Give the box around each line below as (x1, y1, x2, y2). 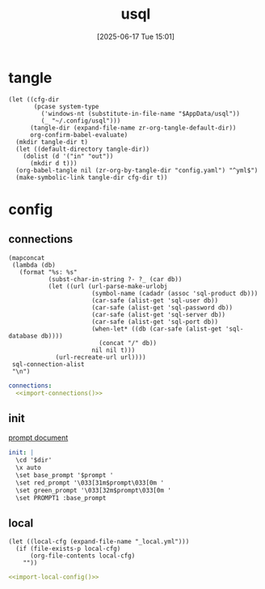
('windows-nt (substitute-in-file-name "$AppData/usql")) (40, 109, 241, 117)
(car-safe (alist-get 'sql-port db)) (91, 318, 219, 326)
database (8, 331, 38, 340)
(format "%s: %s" (19, 268, 78, 276)
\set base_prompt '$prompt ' (15, 471, 114, 479)
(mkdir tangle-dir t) (15, 138, 89, 146)
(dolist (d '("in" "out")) (23, 152, 114, 160)
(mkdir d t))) (29, 159, 78, 167)
